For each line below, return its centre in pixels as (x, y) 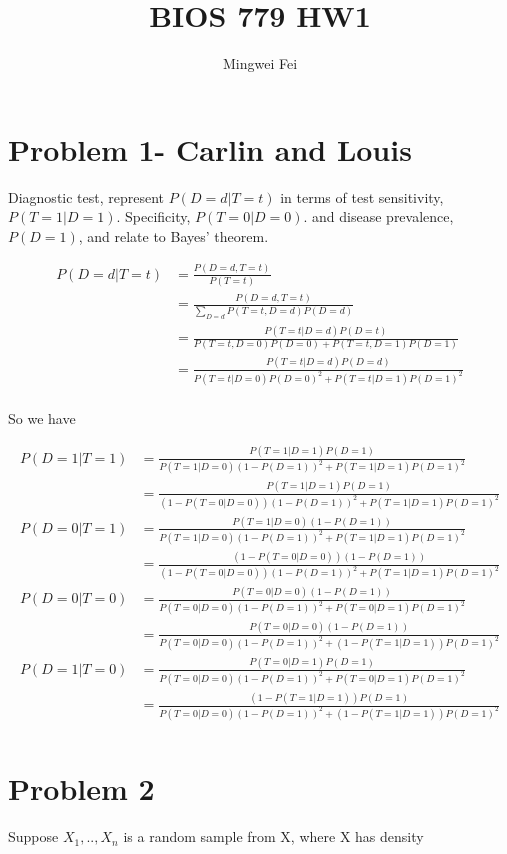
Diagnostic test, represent (86, 196)
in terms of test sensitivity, (362, 196)
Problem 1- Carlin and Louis (210, 148)
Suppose (33, 836)
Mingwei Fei (260, 63)
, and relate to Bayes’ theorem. (173, 235)
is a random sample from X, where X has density (273, 836)
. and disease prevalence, (378, 216)
